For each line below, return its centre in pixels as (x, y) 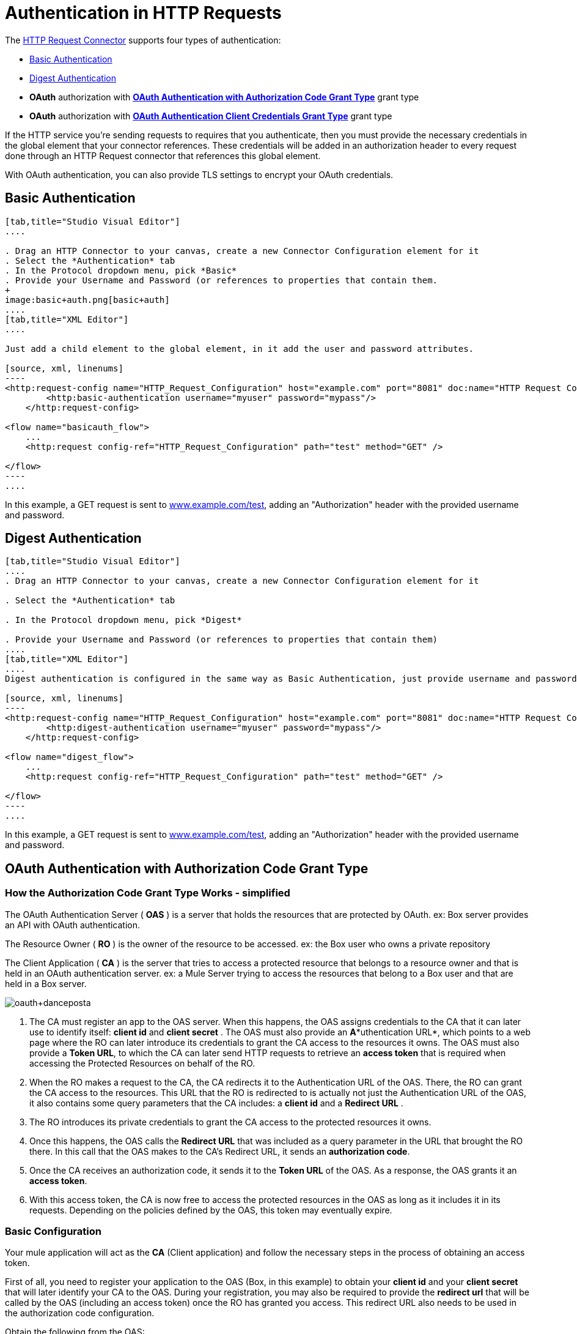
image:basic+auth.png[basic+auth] (87, 300)
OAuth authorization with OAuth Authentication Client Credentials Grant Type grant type (211, 116)
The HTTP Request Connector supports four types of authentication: (143, 40)
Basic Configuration (53, 1232)
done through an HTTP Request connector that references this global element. (163, 155)
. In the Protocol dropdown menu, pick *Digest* (123, 620)
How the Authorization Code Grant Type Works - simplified (148, 893)
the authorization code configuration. (80, 1313)
